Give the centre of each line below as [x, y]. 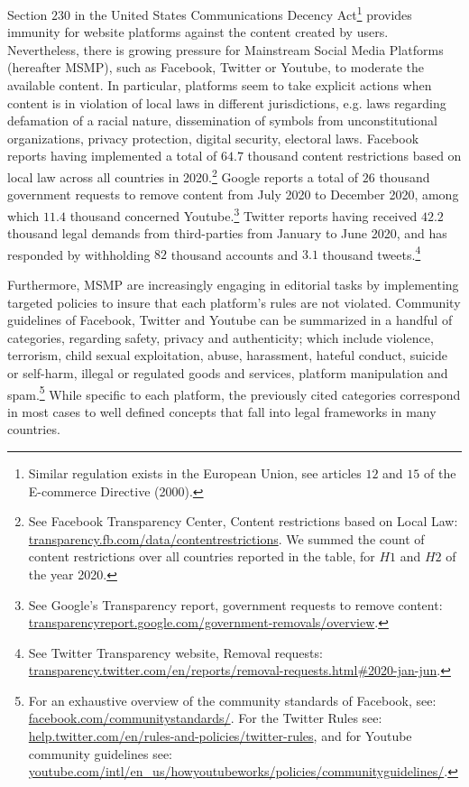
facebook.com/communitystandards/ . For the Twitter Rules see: [205, 718]
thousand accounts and [234, 254]
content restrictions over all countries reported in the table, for [202, 556]
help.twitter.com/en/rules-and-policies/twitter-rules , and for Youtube [220, 736]
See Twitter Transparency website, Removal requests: [175, 652]
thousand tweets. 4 [372, 253]
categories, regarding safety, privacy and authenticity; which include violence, [221, 337]
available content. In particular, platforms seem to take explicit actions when [220, 85]
